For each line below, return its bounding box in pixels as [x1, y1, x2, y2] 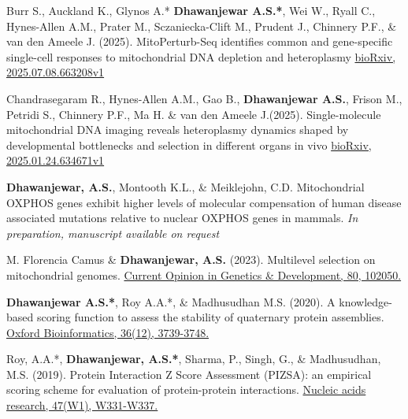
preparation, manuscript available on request [6, 224, 220, 241]
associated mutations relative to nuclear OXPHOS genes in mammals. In [6, 209, 358, 226]
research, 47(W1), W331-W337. [6, 397, 158, 413]
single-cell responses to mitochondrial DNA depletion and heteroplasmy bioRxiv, [6, 48, 396, 65]
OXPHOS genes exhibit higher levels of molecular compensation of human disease [6, 194, 402, 210]
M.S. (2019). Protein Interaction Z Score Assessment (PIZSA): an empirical [6, 365, 372, 382]
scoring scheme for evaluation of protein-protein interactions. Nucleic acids [6, 381, 366, 398]
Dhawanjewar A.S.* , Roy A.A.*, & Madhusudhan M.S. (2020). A [6, 293, 336, 310]
